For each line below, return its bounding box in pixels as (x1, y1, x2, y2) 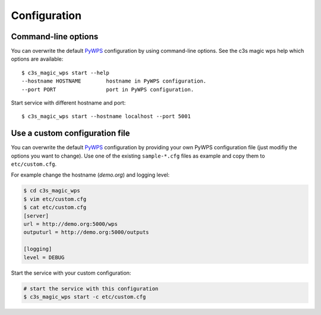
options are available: (11, 55, 64, 62)
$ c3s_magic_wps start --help (21, 69, 110, 76)
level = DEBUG (23, 254, 65, 261)
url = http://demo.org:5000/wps (23, 220, 118, 228)
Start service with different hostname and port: (11, 99, 126, 106)
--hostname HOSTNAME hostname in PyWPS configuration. (21, 78, 207, 84)
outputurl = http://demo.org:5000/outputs (23, 229, 149, 236)
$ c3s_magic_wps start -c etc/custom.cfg (23, 293, 146, 300)
